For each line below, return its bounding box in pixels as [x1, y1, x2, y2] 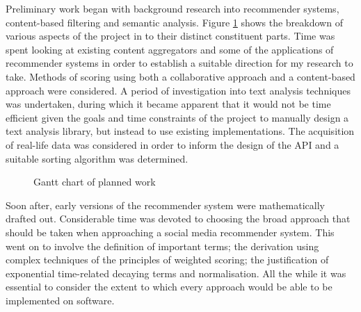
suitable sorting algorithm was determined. [6, 151, 188, 165]
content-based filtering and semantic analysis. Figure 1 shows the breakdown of [6, 15, 343, 29]
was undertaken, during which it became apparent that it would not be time [6, 97, 331, 111]
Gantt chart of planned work [33, 174, 156, 189]
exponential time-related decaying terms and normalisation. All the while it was [6, 265, 346, 280]
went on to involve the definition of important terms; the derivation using [6, 238, 319, 253]
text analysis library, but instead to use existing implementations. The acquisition [6, 124, 355, 138]
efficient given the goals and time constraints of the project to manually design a [6, 110, 349, 124]
